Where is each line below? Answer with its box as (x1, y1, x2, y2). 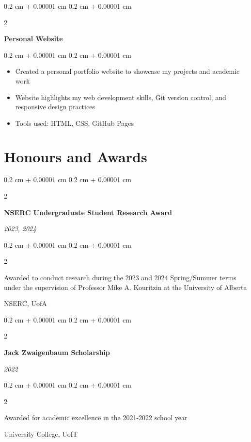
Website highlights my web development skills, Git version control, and (15, 92, 226, 102)
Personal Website (4, 34, 63, 44)
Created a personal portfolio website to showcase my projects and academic (15, 66, 240, 76)
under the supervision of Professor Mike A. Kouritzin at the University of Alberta (4, 282, 247, 292)
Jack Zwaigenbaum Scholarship (4, 347, 110, 357)
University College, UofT (4, 428, 78, 439)
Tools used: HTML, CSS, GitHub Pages (15, 118, 134, 128)
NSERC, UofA (4, 298, 47, 308)
